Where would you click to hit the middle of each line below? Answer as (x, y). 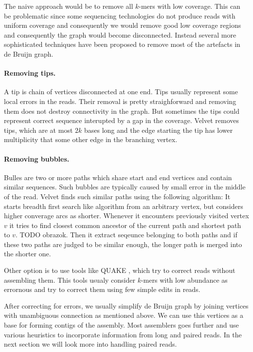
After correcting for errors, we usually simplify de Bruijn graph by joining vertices (126, 305)
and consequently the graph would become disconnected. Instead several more (120, 34)
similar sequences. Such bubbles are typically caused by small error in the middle (125, 187)
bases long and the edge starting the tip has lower (158, 130)
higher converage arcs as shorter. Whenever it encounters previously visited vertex (126, 216)
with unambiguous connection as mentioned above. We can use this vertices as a (124, 315)
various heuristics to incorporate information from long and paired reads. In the (123, 334)
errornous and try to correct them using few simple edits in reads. (102, 289)
